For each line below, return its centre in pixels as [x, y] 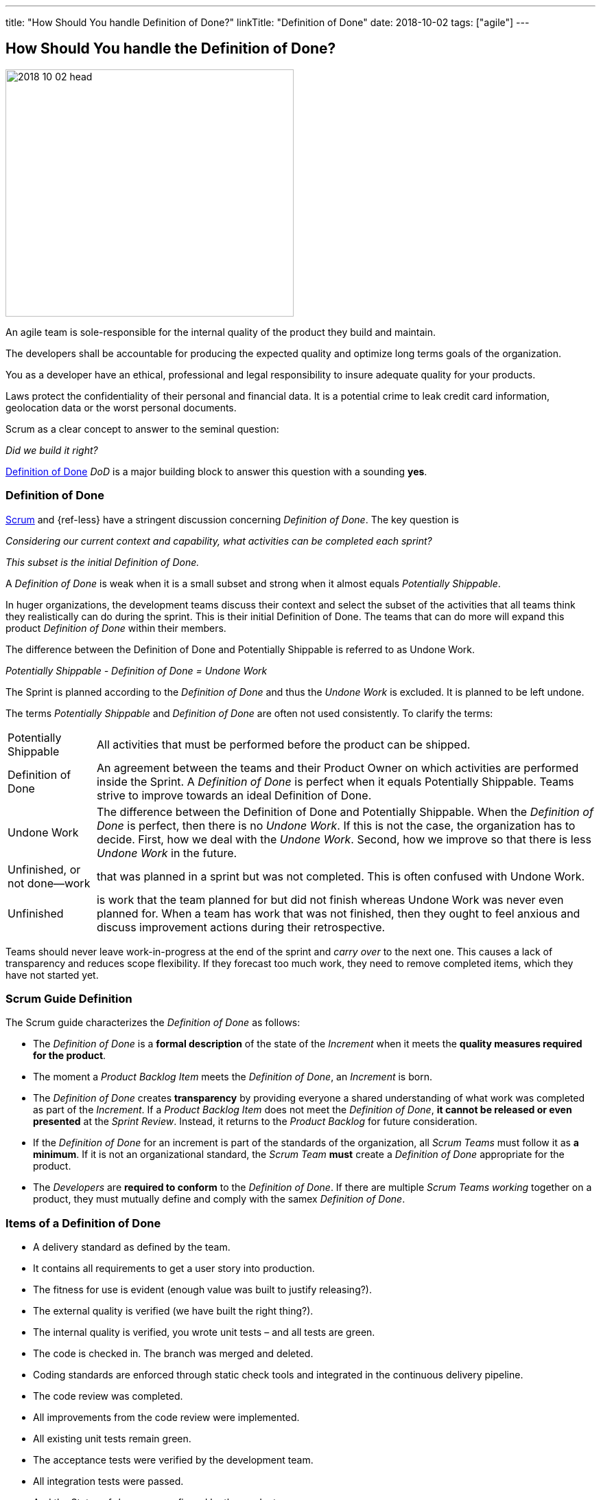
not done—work [49, 883]
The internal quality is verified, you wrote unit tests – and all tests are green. [204, 1332]
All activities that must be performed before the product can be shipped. [283, 744]
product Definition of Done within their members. [116, 628]
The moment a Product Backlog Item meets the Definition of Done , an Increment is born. [233, 1077]
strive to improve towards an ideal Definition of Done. [234, 795]
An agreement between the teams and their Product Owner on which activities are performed [338, 768]
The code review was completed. [108, 1396]
